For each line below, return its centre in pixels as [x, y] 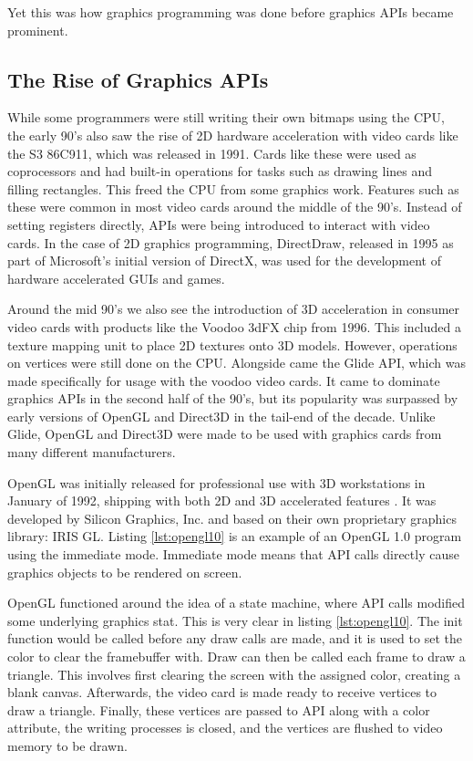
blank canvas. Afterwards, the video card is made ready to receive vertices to [222, 692]
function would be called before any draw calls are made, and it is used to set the [235, 638]
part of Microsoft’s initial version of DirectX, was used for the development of [224, 261]
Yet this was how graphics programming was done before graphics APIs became [231, 12]
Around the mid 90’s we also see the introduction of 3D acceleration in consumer [234, 309]
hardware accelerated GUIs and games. [116, 278]
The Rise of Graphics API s [138, 79]
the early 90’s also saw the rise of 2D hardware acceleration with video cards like [233, 135]
